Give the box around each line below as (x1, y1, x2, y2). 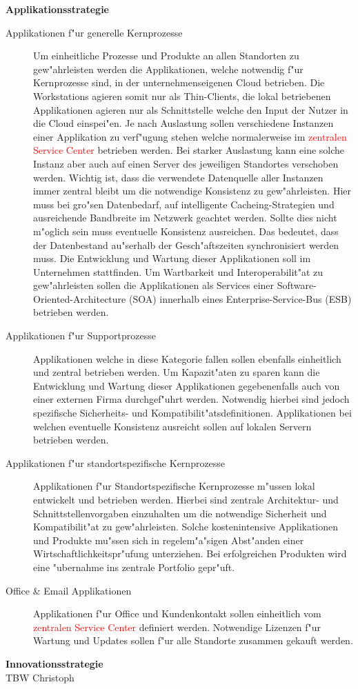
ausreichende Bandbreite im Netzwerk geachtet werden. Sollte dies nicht (33, 210, 337, 225)
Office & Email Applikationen (6, 583, 132, 597)
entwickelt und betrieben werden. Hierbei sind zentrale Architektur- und (33, 492, 339, 506)
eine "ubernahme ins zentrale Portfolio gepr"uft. (33, 559, 235, 574)
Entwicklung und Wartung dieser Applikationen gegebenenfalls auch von (33, 378, 340, 392)
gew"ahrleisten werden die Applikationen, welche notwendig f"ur (33, 61, 304, 76)
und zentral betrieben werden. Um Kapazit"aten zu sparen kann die (33, 365, 320, 379)
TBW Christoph (6, 670, 74, 684)
